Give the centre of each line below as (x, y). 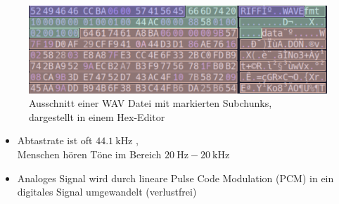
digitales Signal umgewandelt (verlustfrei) (107, 192)
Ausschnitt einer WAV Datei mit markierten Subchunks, (151, 103)
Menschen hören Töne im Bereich (89, 154)
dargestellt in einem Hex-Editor (97, 116)
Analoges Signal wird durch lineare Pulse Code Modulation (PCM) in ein (175, 178)
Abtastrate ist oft (55, 140)
